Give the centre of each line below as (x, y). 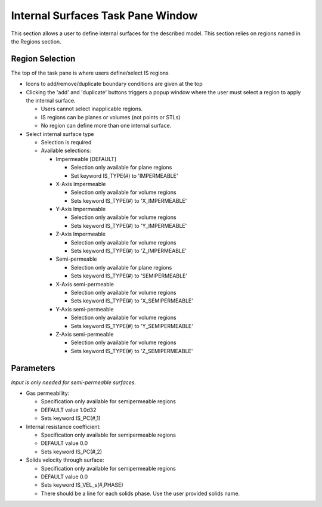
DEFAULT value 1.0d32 (69, 410)
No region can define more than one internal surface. (106, 126)
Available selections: (66, 151)
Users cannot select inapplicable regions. (92, 109)
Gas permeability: (48, 393)
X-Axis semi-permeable (85, 284)
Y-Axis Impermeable (81, 209)
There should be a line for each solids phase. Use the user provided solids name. (140, 493)
